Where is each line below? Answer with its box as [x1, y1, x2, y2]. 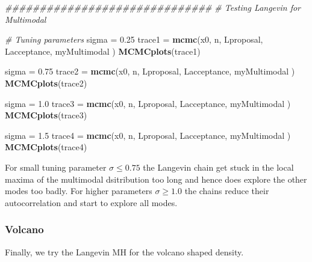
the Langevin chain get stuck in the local [143, 160, 294, 173]
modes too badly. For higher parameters [5, 184, 152, 197]
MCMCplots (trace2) [5, 76, 87, 89]
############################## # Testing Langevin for [5, 1, 301, 13]
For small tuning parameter [5, 160, 107, 173]
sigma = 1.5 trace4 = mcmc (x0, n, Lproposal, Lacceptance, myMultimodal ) [5, 129, 291, 141]
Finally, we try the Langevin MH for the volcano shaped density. [5, 245, 244, 258]
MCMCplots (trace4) [5, 141, 87, 153]
